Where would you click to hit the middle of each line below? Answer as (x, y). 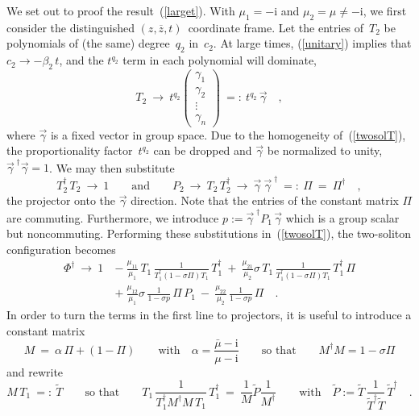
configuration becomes (61, 249)
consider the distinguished (71, 27)
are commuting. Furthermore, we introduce (113, 217)
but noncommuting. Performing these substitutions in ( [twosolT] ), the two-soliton (209, 233)
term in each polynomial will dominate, (220, 60)
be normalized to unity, (325, 150)
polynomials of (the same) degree (88, 43)
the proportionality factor (70, 150)
